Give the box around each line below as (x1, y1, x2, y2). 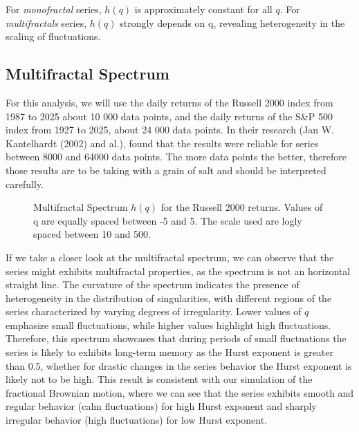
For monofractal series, (6, 2, 102, 16)
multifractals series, (6, 15, 87, 30)
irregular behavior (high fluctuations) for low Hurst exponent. (6, 413, 268, 427)
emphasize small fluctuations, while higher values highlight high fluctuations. (6, 317, 331, 332)
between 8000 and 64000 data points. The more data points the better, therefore (6, 149, 347, 164)
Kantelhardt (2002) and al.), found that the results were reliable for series (6, 135, 319, 150)
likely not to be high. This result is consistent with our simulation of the (6, 372, 313, 386)
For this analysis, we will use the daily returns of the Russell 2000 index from (6, 95, 333, 109)
